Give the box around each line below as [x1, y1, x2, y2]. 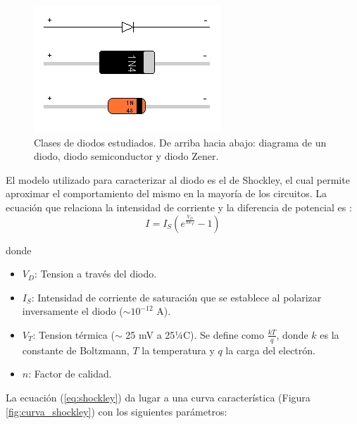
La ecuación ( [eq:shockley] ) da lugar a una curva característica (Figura [6, 389, 311, 404]
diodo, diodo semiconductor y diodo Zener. [34, 149, 219, 163]
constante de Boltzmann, [22, 342, 130, 357]
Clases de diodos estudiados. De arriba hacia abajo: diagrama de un [34, 135, 327, 149]
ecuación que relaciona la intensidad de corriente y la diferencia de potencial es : [6, 199, 352, 214]
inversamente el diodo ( [22, 304, 123, 318]
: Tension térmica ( [32, 327, 115, 342]
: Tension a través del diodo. [34, 266, 157, 281]
